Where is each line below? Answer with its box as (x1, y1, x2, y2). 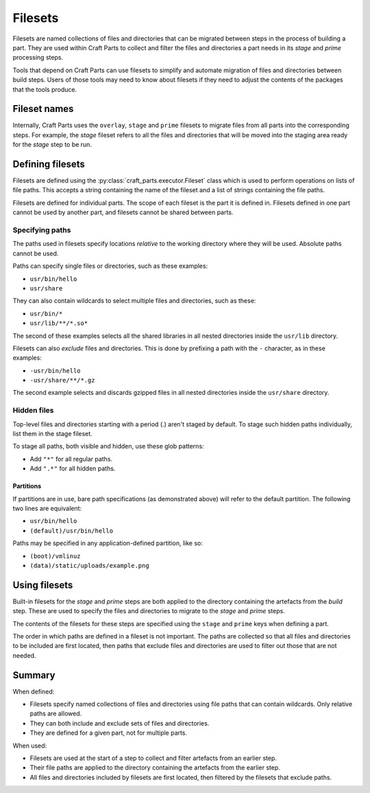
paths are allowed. (29, 709, 82, 717)
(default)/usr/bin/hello (29, 527, 113, 535)
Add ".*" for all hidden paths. (29, 464, 116, 473)
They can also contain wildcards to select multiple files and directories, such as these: (12, 297, 256, 305)
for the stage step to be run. (12, 141, 92, 149)
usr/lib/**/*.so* (29, 319, 88, 327)
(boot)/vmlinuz (29, 552, 82, 560)
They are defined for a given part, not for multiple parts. (29, 728, 188, 737)
